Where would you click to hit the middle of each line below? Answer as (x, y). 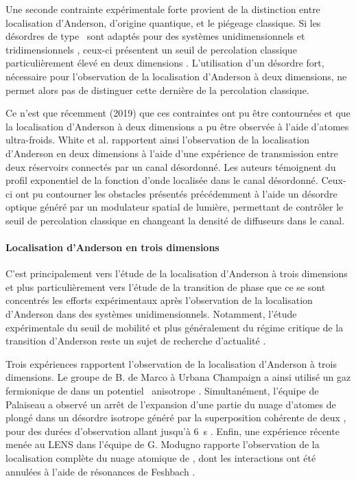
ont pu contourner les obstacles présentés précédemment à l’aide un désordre (176, 193)
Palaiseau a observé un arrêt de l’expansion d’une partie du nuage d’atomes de (171, 404)
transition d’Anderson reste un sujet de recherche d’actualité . (136, 341)
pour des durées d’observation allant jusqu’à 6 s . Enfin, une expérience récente (173, 431)
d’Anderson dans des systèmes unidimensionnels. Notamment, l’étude (151, 314)
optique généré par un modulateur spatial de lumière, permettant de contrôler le (175, 207)
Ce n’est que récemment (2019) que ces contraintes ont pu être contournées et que (178, 113)
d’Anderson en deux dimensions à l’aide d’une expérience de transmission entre (172, 153)
